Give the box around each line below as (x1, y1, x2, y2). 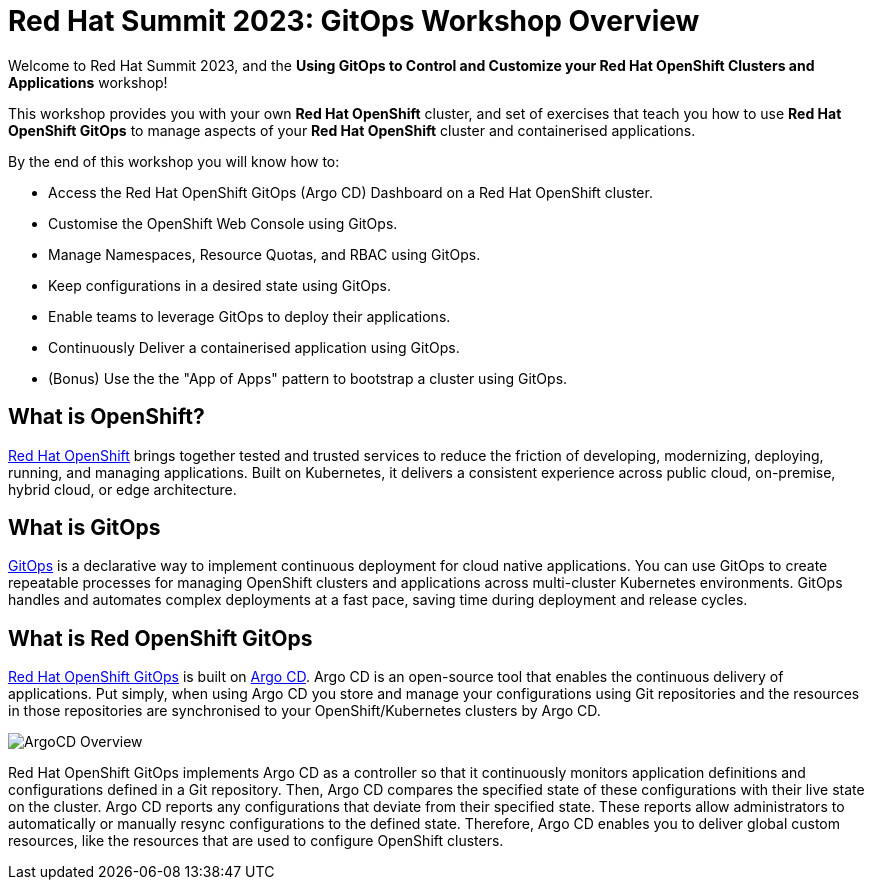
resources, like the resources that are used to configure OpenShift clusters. (8, 832, 504, 850)
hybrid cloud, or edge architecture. (8, 480, 237, 498)
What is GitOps (8, 515, 161, 541)
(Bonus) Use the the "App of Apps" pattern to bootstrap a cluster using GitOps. (48, 369, 568, 387)
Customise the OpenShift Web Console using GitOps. (48, 214, 398, 232)
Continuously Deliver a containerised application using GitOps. (48, 338, 460, 356)
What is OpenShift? (8, 404, 205, 430)
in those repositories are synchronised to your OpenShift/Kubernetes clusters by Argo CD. (8, 702, 601, 720)
